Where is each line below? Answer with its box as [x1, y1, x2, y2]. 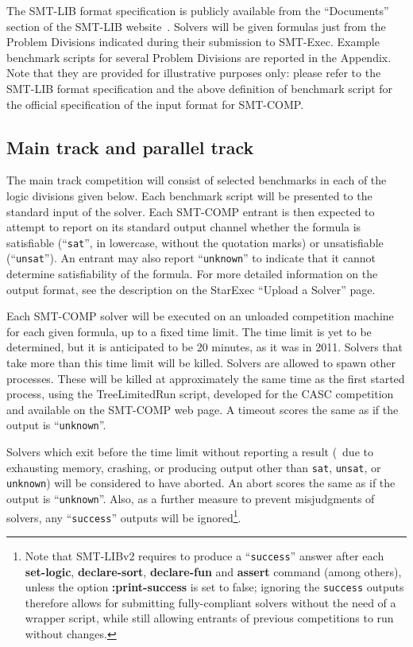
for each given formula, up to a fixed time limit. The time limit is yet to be [6, 323, 372, 339]
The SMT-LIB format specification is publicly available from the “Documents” [6, 2, 389, 18]
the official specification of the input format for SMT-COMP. [6, 95, 304, 112]
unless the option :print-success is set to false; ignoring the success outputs [25, 579, 404, 595]
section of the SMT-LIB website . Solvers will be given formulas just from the [6, 17, 386, 34]
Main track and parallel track [6, 134, 254, 159]
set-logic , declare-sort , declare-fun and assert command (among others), [25, 563, 402, 579]
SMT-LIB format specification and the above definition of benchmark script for [6, 79, 393, 96]
